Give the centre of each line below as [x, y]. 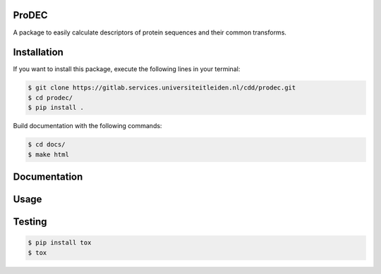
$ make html [49, 154]
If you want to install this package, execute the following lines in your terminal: [127, 69]
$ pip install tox [60, 243]
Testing [30, 222]
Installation [38, 52]
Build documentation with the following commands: [87, 126]
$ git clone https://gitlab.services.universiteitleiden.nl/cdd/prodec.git [162, 88]
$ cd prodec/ [50, 98]
